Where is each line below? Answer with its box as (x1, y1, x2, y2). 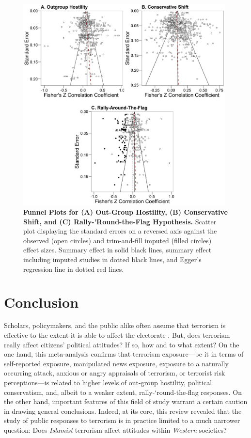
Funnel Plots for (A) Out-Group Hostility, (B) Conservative (23, 207, 228, 217)
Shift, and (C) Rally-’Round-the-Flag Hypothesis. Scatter (23, 216, 217, 226)
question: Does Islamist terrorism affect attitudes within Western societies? (4, 424, 227, 435)
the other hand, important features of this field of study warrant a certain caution (4, 396, 248, 407)
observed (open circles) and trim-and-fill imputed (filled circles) (23, 235, 212, 245)
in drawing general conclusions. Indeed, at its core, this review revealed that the (4, 406, 242, 416)
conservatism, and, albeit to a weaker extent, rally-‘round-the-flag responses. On (4, 387, 242, 397)
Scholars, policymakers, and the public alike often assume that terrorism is (4, 320, 226, 330)
